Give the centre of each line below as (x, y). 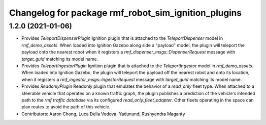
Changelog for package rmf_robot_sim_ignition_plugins (125, 13)
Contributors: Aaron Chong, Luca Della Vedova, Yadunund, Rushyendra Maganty (103, 114)
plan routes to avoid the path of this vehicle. (66, 107)
